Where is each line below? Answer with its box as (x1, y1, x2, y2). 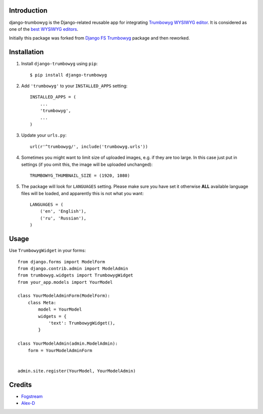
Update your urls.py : (21, 132, 67, 138)
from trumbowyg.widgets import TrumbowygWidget (18, 273, 133, 278)
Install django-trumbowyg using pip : (21, 61, 98, 67)
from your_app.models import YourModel (18, 279, 113, 285)
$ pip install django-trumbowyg (30, 72, 107, 78)
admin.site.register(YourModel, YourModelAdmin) (18, 368, 136, 374)
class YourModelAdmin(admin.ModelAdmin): (18, 341, 118, 346)
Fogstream (21, 393, 43, 399)
